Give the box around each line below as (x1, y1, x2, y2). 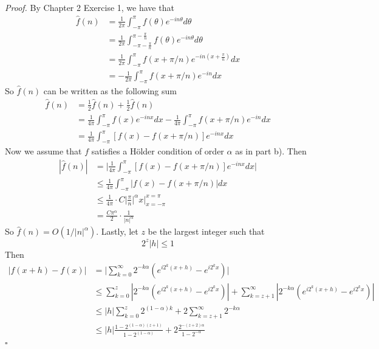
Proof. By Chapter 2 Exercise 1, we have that (5, 1, 174, 13)
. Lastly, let (96, 225, 138, 238)
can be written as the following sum (43, 84, 177, 97)
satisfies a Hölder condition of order (91, 145, 224, 157)
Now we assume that (5, 145, 82, 157)
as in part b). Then (235, 145, 307, 157)
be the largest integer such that (148, 225, 265, 238)
